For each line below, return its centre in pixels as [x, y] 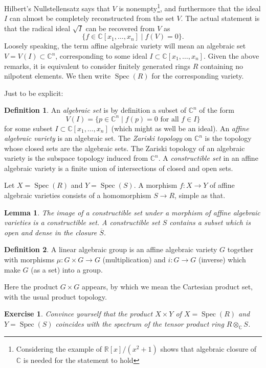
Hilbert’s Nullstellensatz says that [57, 8]
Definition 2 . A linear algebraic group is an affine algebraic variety [111, 249]
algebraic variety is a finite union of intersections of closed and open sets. [119, 168]
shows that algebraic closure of [208, 348]
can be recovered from [120, 28]
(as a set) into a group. [67, 269]
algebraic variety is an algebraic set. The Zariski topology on [98, 138]
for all [170, 119]
